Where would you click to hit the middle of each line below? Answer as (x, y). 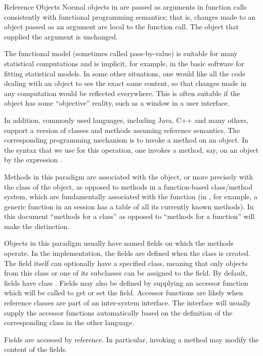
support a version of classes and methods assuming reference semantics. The (122, 130)
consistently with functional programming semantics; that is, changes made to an (130, 16)
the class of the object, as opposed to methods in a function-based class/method (128, 186)
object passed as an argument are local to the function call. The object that (122, 27)
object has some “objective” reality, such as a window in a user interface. (117, 103)
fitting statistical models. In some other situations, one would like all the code (125, 73)
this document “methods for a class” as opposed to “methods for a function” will (129, 216)
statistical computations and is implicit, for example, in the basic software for (124, 63)
